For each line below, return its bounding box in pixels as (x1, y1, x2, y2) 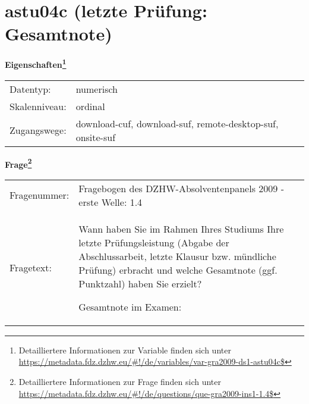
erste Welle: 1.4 (78, 195, 143, 209)
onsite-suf (75, 130, 116, 144)
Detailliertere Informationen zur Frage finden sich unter (18, 375, 222, 387)
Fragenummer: (10, 188, 70, 202)
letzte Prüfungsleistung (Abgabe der (78, 235, 229, 249)
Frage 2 (5, 156, 32, 170)
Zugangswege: (10, 123, 67, 137)
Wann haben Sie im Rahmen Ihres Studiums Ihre (78, 221, 284, 236)
